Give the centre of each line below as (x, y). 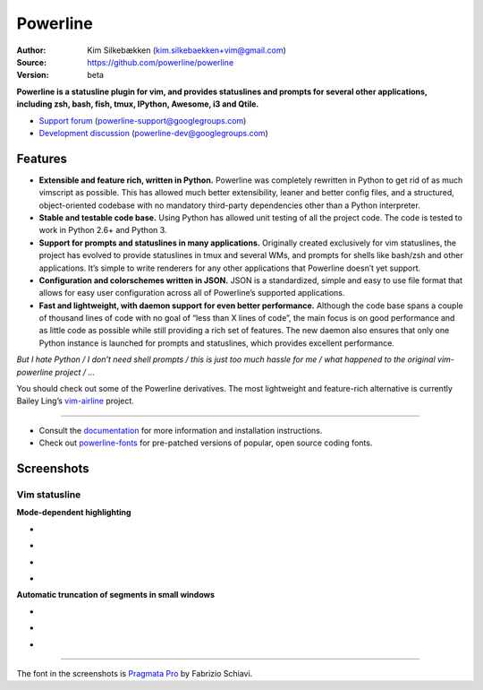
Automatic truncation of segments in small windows (115, 595)
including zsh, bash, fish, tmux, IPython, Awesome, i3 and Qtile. (138, 104)
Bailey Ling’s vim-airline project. (75, 401)
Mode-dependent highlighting (74, 513)
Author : (31, 50)
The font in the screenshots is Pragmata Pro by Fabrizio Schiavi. (135, 673)
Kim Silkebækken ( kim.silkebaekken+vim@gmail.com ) (186, 50)
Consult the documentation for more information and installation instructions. (181, 430)
